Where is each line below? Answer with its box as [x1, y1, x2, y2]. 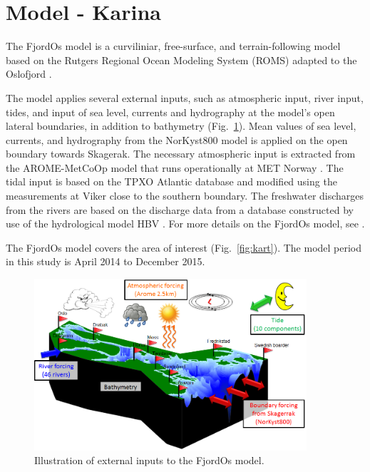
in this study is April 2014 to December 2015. [6, 254, 205, 269]
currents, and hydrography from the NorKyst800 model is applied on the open [6, 132, 348, 147]
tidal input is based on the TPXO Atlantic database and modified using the [6, 174, 337, 189]
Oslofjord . [6, 66, 52, 81]
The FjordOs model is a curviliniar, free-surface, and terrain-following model [6, 39, 341, 53]
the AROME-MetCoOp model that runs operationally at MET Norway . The [6, 160, 344, 175]
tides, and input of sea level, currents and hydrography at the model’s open [6, 104, 335, 119]
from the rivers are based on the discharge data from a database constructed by [6, 202, 354, 217]
